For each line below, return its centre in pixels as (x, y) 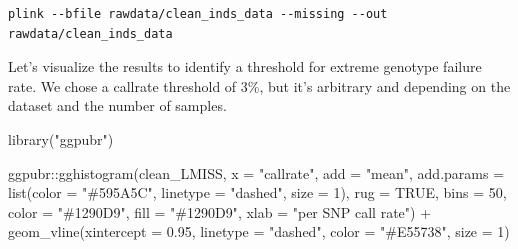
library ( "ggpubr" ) (61, 138)
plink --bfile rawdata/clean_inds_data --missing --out (198, 14)
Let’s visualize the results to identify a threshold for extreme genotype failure (245, 66)
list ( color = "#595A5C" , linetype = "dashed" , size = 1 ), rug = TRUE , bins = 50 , (257, 192)
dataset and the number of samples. (117, 105)
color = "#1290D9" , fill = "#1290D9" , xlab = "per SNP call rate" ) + (220, 211)
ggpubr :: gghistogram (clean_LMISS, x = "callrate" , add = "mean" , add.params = (256, 172)
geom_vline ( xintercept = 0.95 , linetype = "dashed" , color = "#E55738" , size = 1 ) (259, 231)
